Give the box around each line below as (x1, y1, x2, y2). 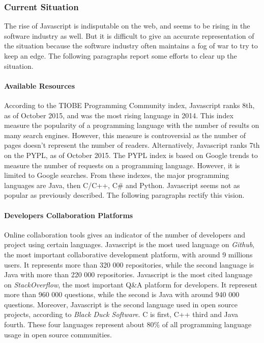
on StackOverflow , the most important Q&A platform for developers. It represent (4, 279, 257, 289)
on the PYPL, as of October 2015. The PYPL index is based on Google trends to (4, 149, 258, 160)
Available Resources (4, 80, 75, 91)
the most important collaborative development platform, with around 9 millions (4, 249, 253, 259)
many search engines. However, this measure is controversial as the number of (4, 129, 246, 140)
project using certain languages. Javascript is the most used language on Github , (4, 239, 255, 250)
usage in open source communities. (4, 329, 112, 339)
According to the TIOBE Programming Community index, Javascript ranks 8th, (4, 99, 255, 110)
